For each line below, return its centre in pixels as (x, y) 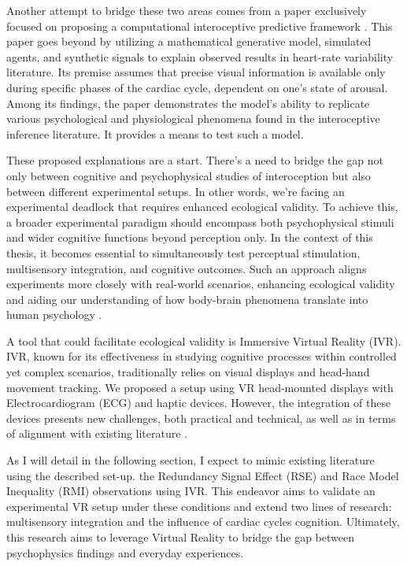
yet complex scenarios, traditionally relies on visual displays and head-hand (188, 372)
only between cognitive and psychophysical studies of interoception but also (189, 175)
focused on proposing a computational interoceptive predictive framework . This (200, 26)
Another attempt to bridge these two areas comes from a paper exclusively (187, 10)
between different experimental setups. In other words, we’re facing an (176, 191)
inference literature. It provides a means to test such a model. (155, 133)
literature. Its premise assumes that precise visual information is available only (196, 72)
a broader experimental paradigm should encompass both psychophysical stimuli (200, 222)
